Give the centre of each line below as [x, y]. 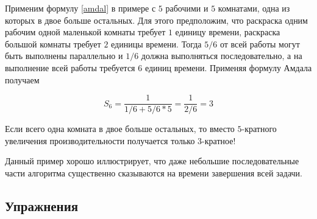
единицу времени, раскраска [228, 32]
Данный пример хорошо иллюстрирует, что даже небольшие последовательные [152, 161]
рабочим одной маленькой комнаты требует [85, 32]
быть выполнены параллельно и [64, 56]
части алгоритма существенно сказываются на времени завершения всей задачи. [154, 173]
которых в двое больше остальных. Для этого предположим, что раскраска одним [156, 20]
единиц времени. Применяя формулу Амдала [228, 67]
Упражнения [42, 205]
